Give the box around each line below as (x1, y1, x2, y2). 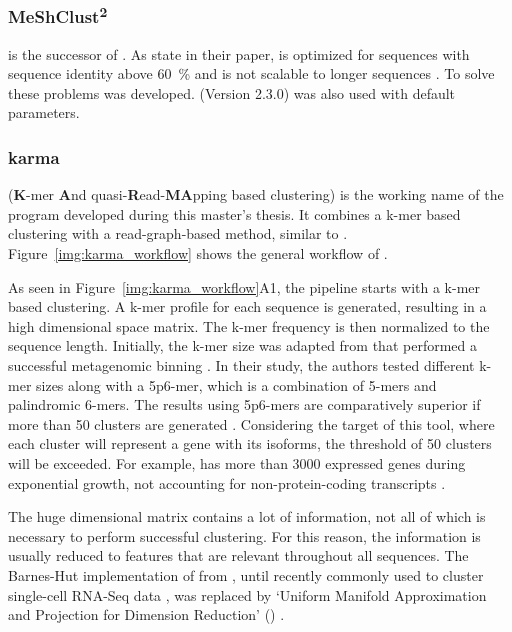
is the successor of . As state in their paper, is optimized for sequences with (8, 43, 470, 64)
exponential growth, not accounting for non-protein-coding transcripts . (8, 472, 446, 493)
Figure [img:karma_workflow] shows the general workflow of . (8, 243, 388, 264)
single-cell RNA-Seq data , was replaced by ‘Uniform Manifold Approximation (8, 584, 487, 605)
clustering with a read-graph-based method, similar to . (8, 223, 348, 244)
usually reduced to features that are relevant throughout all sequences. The (8, 545, 469, 566)
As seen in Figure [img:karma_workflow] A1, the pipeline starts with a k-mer (8, 276, 481, 297)
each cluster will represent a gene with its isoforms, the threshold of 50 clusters (8, 433, 492, 454)
